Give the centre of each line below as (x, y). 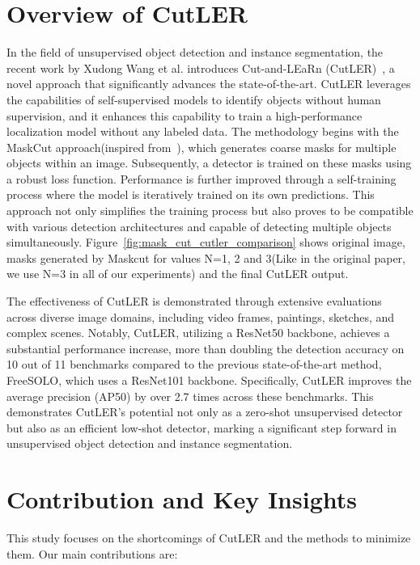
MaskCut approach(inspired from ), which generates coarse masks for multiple (202, 147)
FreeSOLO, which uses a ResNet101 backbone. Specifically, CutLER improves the (209, 380)
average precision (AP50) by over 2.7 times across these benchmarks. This (190, 396)
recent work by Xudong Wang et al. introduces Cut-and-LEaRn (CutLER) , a (201, 67)
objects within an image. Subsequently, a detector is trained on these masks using (209, 163)
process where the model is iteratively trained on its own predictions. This (191, 194)
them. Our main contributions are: (92, 553)
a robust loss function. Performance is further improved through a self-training (202, 178)
